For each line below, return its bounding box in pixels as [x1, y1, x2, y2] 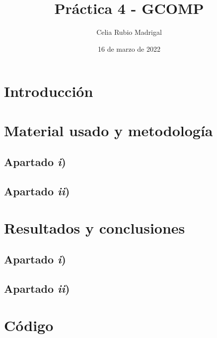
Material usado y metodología [4, 120, 213, 140]
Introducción [4, 81, 93, 101]
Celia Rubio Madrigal [96, 27, 162, 37]
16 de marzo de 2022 [97, 43, 160, 54]
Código [4, 315, 54, 335]
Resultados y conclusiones [4, 217, 185, 238]
